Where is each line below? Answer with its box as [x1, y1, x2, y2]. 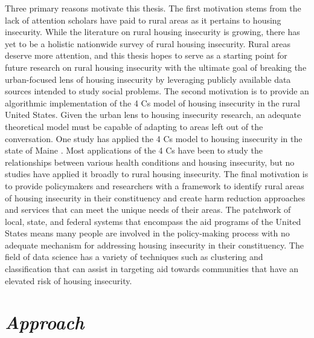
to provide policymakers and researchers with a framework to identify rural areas [5, 179, 304, 192]
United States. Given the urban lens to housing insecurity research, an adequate [5, 108, 301, 121]
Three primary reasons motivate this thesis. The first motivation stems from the [5, 2, 301, 14]
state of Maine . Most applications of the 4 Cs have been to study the [5, 144, 263, 157]
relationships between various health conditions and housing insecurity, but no [5, 155, 295, 168]
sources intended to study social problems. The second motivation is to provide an [5, 85, 309, 97]
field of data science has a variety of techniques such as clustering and [5, 250, 263, 263]
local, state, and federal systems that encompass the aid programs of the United [5, 215, 301, 227]
